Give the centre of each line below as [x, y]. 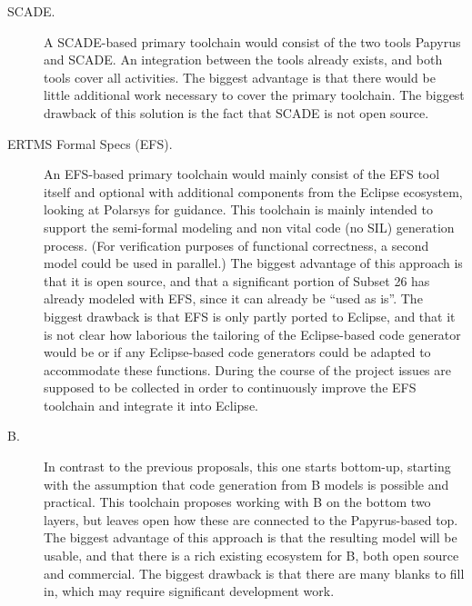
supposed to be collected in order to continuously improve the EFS [230, 387]
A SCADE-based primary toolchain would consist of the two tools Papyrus [252, 41]
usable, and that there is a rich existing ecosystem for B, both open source [251, 556]
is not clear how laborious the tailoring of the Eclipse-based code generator [252, 334]
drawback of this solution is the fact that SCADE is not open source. [236, 112]
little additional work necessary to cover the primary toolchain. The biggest [254, 95]
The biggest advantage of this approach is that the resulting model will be [251, 537]
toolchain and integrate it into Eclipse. [151, 405]
